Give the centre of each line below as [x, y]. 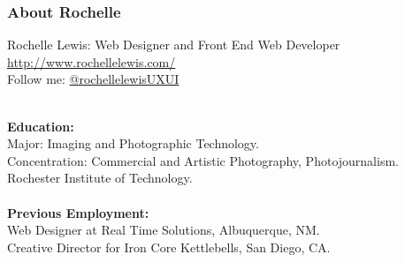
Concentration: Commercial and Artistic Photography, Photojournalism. [203, 160]
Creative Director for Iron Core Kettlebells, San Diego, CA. [169, 247]
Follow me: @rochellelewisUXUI [93, 79]
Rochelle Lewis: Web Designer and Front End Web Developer [174, 45]
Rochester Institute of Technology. [100, 178]
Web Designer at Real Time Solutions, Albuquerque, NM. [164, 230]
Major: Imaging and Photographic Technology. [133, 143]
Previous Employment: [78, 212]
